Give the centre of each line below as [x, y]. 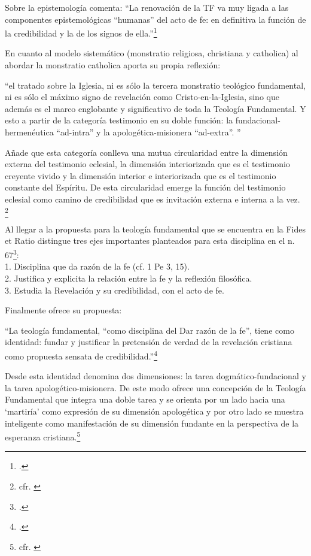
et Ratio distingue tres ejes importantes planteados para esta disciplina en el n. [150, 241]
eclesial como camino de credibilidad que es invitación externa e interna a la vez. [153, 199]
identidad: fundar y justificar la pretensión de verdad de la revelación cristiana [149, 342]
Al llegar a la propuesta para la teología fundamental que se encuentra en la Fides [155, 229]
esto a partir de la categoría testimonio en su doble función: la [119, 120]
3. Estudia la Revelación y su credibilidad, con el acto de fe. [115, 290]
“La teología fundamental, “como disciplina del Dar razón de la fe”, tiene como [150, 330]
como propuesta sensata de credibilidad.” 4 [81, 355]
